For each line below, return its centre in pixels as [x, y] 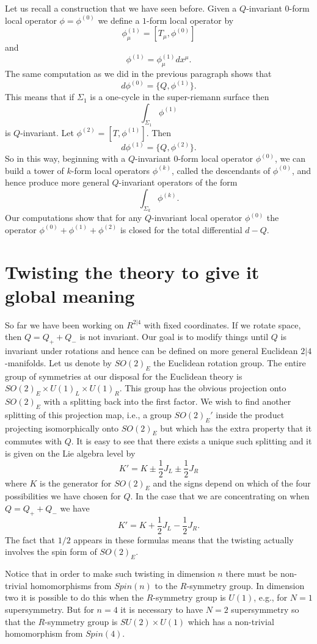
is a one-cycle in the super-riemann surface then [180, 97]
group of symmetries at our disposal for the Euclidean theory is [124, 376]
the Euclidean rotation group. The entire [230, 362]
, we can [290, 158]
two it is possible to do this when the [75, 597]
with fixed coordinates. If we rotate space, [222, 324]
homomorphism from [44, 633]
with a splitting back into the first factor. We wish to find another [167, 401]
